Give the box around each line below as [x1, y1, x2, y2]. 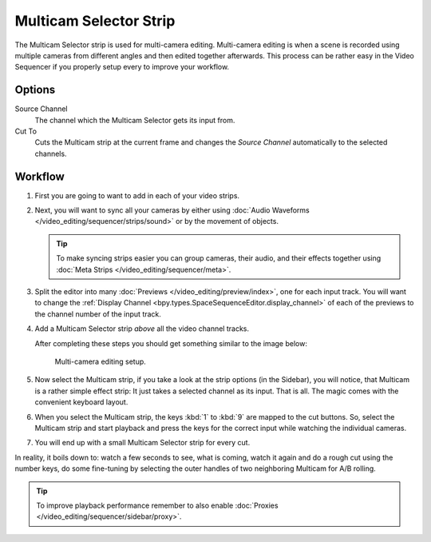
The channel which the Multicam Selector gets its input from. [34, 115, 235, 125]
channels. [34, 149, 67, 158]
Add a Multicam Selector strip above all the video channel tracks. [34, 324, 250, 333]
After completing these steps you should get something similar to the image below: [34, 338, 307, 348]
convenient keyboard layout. [34, 397, 129, 407]
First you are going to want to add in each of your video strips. [34, 190, 239, 200]
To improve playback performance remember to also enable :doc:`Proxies [36, 500, 279, 510]
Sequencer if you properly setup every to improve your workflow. [14, 62, 230, 72]
